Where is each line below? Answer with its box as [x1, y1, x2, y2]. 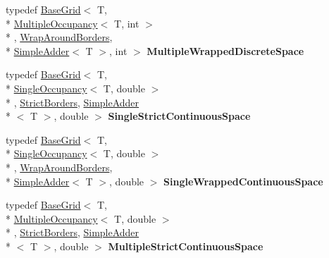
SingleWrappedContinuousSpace [163, 173, 323, 188]
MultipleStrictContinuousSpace [108, 238, 263, 253]
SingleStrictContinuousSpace [108, 109, 251, 123]
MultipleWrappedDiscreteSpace [147, 43, 304, 58]
